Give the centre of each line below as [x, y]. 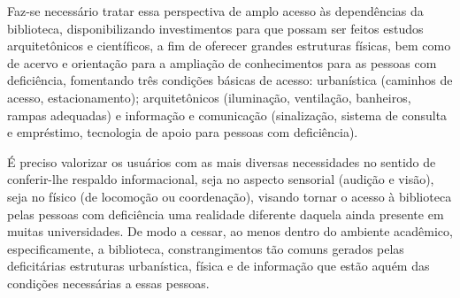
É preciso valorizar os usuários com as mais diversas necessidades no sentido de [222, 161]
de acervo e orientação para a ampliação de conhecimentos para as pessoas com [222, 62]
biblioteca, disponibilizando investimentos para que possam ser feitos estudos [215, 28]
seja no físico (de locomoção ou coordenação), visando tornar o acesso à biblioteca [230, 196]
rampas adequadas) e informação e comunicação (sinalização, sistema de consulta [227, 115]
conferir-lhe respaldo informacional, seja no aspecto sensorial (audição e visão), [221, 179]
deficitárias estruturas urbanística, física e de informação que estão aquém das [218, 266]
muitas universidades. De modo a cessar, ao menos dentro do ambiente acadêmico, [230, 231]
